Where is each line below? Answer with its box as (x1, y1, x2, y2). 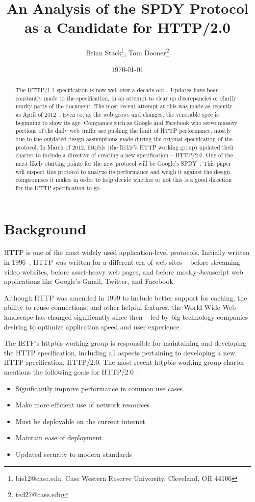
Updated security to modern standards (15, 449, 132, 459)
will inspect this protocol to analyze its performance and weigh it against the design (15, 167, 230, 176)
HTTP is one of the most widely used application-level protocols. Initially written (4, 247, 250, 257)
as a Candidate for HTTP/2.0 (25, 17, 230, 37)
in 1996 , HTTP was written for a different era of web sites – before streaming (4, 257, 240, 267)
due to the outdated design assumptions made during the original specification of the (15, 134, 233, 143)
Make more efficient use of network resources (15, 400, 150, 410)
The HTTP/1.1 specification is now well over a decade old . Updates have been (15, 85, 219, 94)
